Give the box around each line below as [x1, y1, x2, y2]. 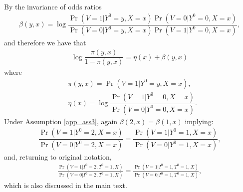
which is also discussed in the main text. [4, 180, 127, 191]
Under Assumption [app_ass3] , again [4, 116, 118, 126]
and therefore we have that [4, 37, 86, 47]
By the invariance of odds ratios [4, 1, 102, 11]
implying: [185, 116, 214, 126]
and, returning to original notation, [4, 152, 112, 162]
